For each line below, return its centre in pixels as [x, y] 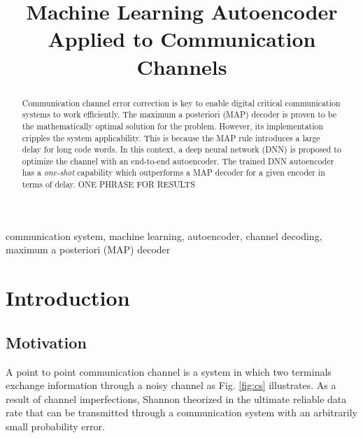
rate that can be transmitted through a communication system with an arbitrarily [181, 412]
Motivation [46, 342]
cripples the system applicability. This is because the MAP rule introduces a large [171, 137]
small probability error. [55, 426]
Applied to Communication [182, 39]
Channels [182, 66]
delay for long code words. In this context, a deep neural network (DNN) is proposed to [181, 149]
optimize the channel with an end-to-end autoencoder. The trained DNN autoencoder [178, 161]
